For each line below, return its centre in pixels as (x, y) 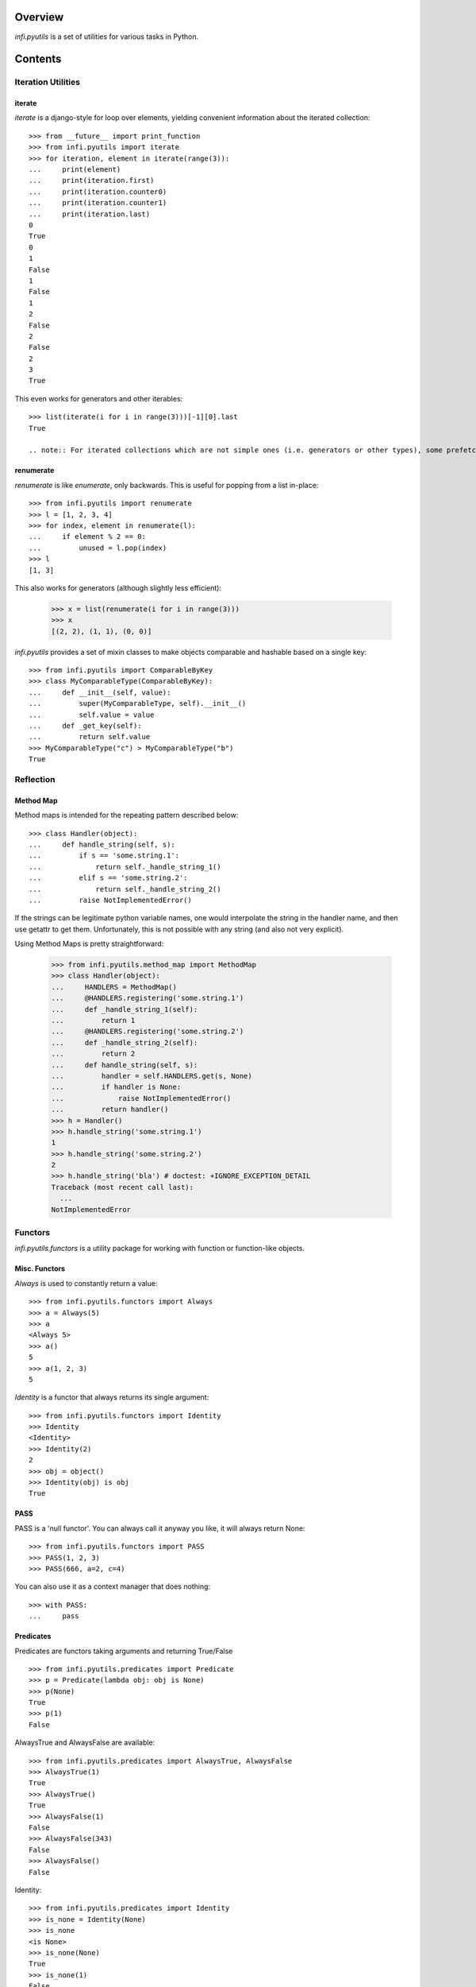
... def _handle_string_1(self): (125, 1009)
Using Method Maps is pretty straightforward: (89, 944)
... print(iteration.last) (90, 214)
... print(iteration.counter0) (98, 192)
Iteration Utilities (48, 82)
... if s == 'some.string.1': (104, 856)
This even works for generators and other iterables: (99, 398)
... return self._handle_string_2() (125, 889)
